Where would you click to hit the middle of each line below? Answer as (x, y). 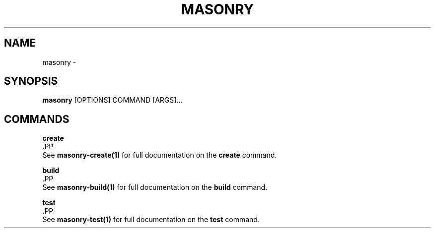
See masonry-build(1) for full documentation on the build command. (155, 187)
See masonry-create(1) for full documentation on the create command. (160, 155)
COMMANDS (37, 119)
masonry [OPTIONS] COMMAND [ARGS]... (112, 100)
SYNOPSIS (31, 81)
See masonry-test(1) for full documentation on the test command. (151, 220)
